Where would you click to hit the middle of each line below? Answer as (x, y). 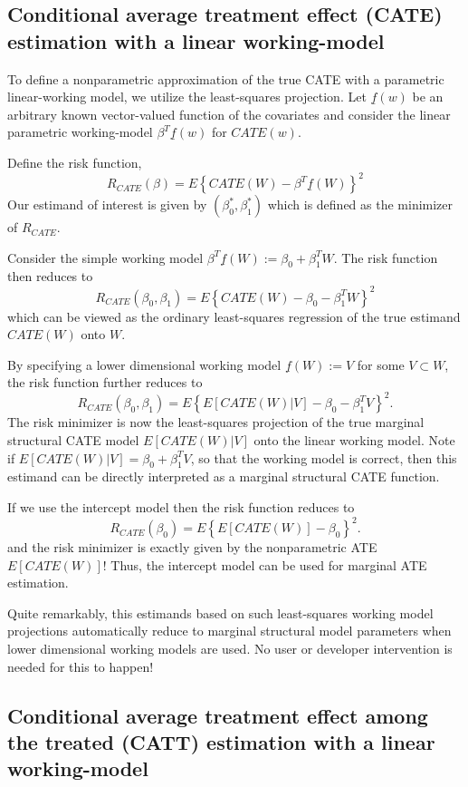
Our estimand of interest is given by (107, 204)
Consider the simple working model (105, 257)
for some (381, 364)
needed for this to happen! (81, 666)
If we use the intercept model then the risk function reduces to (181, 507)
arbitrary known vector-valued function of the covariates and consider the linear (229, 114)
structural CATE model (73, 440)
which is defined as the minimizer (360, 204)
